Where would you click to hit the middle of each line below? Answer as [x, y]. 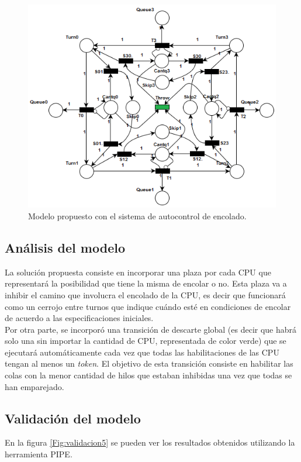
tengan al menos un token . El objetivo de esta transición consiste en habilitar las [149, 363]
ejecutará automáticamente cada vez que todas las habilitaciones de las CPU [142, 352]
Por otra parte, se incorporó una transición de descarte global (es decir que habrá [151, 329]
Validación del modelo [73, 418]
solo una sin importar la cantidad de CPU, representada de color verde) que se [146, 341]
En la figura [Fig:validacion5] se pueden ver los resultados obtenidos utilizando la [150, 442]
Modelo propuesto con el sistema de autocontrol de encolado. [137, 216]
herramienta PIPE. [39, 454]
